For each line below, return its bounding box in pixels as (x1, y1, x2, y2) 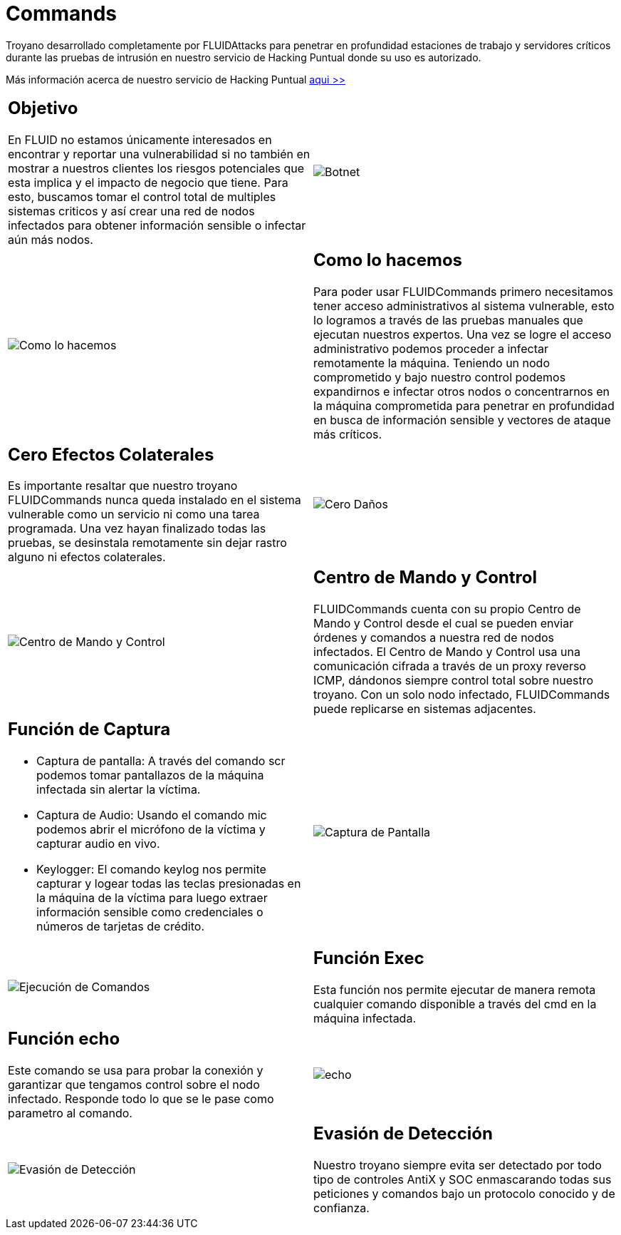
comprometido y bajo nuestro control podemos (313, 369, 566, 384)
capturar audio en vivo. (36, 836, 160, 851)
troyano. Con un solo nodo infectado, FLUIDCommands (313, 687, 610, 702)
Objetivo (8, 97, 78, 118)
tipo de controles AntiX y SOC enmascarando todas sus (313, 1172, 612, 1187)
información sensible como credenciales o (36, 905, 263, 920)
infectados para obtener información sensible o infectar (8, 217, 306, 232)
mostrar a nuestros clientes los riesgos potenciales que (8, 160, 305, 175)
